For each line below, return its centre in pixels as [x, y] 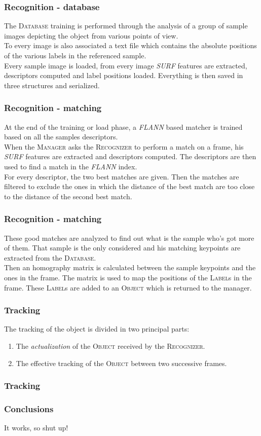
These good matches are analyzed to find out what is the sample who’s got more [129, 238]
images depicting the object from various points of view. [91, 35]
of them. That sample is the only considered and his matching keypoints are [122, 248]
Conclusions [29, 408]
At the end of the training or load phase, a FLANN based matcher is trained [123, 126]
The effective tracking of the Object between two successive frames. [121, 363]
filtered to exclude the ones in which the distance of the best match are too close [129, 186]
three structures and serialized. [52, 85]
